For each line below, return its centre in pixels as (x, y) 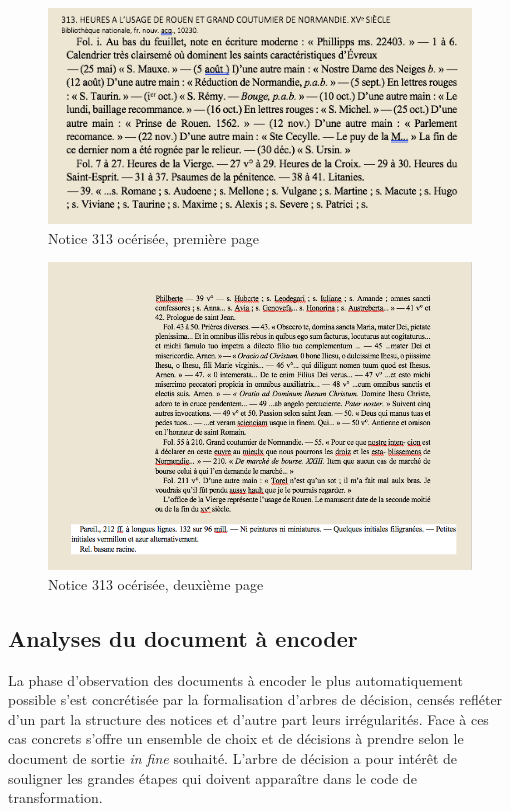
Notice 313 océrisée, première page (153, 237)
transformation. (55, 797)
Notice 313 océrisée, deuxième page (156, 583)
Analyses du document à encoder (183, 637)
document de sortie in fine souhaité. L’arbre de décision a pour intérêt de (233, 757)
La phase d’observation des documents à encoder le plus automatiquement (235, 679)
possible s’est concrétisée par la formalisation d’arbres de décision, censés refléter (255, 699)
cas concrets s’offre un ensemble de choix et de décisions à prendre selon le (236, 738)
